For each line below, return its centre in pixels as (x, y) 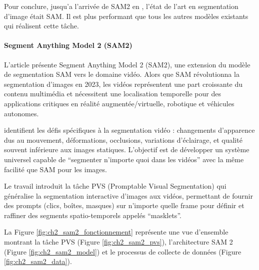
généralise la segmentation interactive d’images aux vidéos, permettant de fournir (128, 195)
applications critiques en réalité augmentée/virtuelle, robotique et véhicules (119, 103)
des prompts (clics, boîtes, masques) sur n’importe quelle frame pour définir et (124, 205)
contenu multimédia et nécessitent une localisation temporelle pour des (112, 94)
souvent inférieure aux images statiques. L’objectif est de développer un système (127, 149)
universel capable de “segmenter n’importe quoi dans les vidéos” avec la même (124, 159)
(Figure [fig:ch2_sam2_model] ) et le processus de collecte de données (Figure (123, 251)
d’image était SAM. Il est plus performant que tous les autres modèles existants (126, 16)
